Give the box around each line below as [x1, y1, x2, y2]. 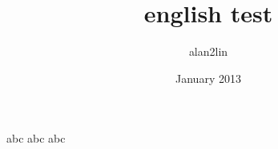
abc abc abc [6, 130, 66, 147]
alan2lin [188, 43, 228, 60]
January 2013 [175, 69, 241, 86]
